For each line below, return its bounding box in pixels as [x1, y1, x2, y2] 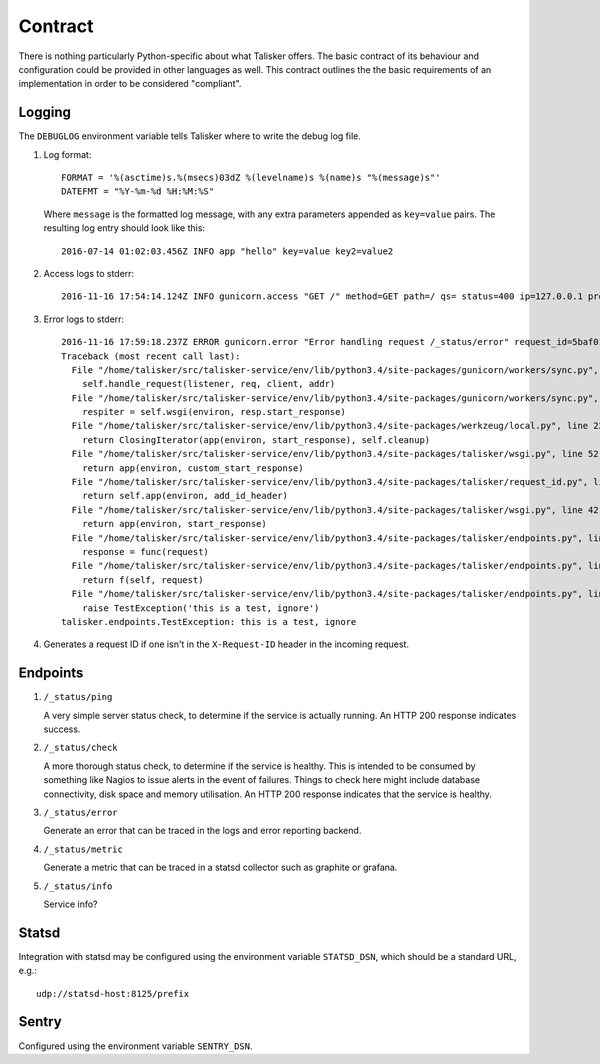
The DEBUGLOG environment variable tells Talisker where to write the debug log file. [18, 130, 362, 142]
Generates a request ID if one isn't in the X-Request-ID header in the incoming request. [43, 638, 410, 650]
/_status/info [43, 880, 113, 892]
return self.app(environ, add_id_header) [81, 490, 289, 502]
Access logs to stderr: [43, 267, 135, 279]
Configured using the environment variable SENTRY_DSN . [18, 1040, 253, 1052]
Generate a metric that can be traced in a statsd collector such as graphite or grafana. [43, 861, 398, 874]
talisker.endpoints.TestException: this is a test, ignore [61, 616, 357, 627]
